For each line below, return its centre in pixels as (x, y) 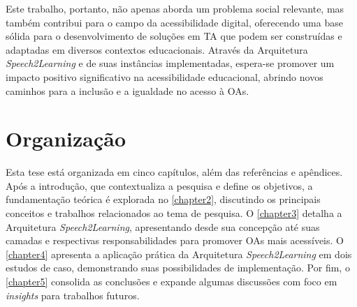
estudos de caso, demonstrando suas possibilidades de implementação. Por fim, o (178, 268)
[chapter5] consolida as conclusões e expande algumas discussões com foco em (172, 282)
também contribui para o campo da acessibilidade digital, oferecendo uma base (174, 22)
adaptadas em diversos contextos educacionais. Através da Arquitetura (157, 49)
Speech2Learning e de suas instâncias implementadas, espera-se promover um (170, 63)
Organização (66, 138)
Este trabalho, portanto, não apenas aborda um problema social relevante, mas (175, 8)
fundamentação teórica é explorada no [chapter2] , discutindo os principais (163, 199)
